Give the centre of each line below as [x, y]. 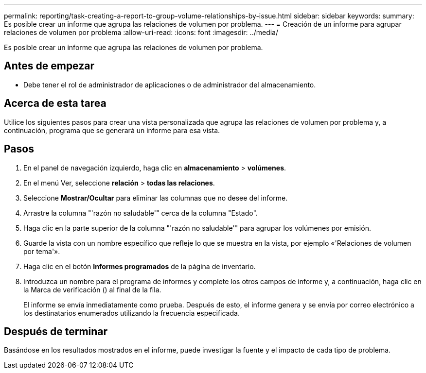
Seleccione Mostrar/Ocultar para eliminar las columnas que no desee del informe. [156, 198]
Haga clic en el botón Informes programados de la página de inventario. [140, 266]
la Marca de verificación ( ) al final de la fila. [92, 289]
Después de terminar [56, 331]
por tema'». [42, 251]
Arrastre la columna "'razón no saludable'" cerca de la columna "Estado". [141, 213]
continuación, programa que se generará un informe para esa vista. [112, 130]
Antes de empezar [49, 66]
